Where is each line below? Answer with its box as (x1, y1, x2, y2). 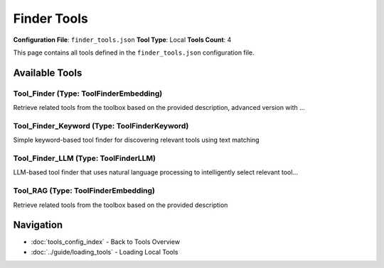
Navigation (13, 219, 63, 231)
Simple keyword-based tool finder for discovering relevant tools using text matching (13, 135, 260, 145)
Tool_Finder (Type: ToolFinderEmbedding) (13, 89, 163, 99)
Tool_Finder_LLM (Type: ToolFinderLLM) (13, 153, 156, 163)
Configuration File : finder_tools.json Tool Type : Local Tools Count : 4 (13, 35, 232, 44)
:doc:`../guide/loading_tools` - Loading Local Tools (31, 247, 178, 256)
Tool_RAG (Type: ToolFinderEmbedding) (13, 186, 156, 196)
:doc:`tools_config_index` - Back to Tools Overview (31, 238, 181, 246)
